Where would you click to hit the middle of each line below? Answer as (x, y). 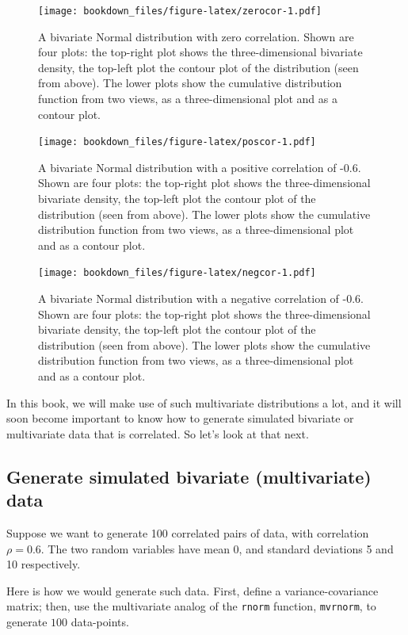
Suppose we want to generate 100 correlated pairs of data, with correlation (188, 533)
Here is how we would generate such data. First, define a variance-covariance (193, 590)
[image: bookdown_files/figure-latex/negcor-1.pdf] (177, 273)
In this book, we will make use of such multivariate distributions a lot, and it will (204, 402)
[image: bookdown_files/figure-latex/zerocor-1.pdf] (180, 11)
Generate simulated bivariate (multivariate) (189, 476)
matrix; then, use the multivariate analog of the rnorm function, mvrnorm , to (191, 606)
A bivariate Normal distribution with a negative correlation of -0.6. (201, 298)
